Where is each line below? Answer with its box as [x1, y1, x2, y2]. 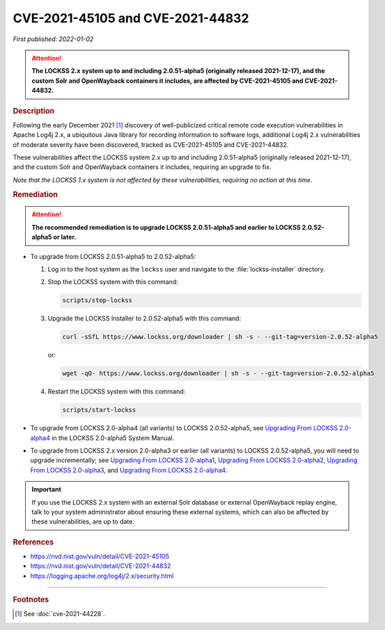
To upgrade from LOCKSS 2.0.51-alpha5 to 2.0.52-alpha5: [30, 252, 196, 260]
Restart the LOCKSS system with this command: [47, 387, 186, 396]
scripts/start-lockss [62, 406, 136, 414]
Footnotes [13, 595, 49, 605]
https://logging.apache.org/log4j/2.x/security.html [30, 572, 174, 580]
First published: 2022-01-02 [13, 35, 94, 43]
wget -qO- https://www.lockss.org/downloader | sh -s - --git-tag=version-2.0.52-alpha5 [62, 370, 375, 377]
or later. [53, 233, 77, 242]
